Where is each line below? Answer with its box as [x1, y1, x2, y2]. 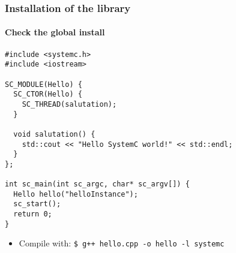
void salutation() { [13, 129, 95, 138]
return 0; [13, 210, 52, 219]
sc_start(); [13, 200, 61, 209]
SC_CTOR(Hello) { [13, 90, 82, 99]
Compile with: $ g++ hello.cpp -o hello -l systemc [19, 237, 225, 249]
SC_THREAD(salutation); [22, 100, 117, 109]
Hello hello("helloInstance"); [13, 189, 138, 198]
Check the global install [5, 26, 105, 38]
